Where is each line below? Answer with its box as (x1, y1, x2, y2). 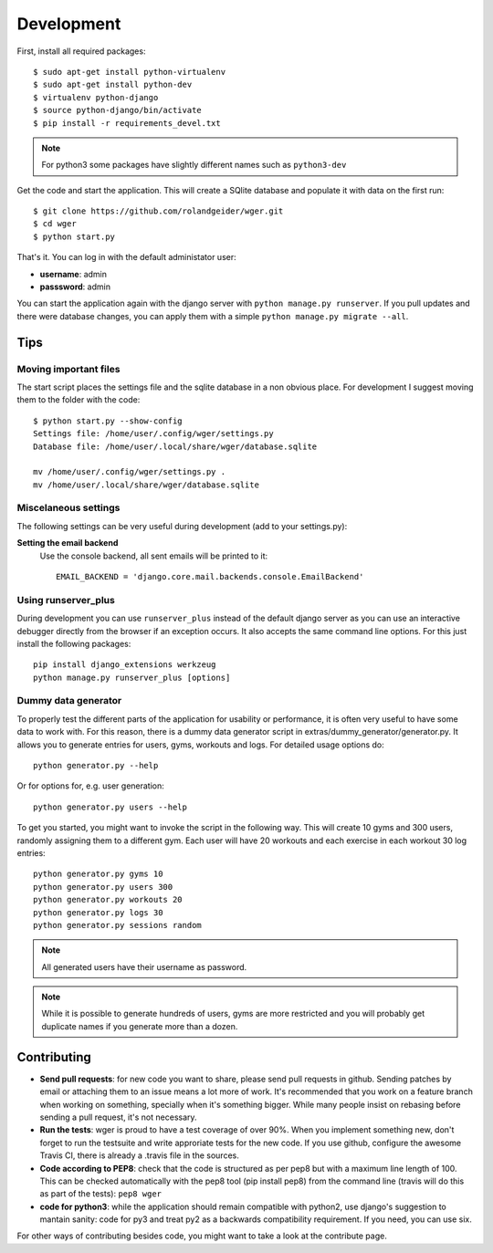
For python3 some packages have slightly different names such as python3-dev (41, 160, 347, 171)
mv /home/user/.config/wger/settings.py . (33, 466, 226, 477)
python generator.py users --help (33, 801, 187, 812)
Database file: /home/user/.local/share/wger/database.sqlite (33, 441, 318, 452)
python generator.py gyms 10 (33, 869, 163, 880)
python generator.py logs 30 (33, 907, 163, 917)
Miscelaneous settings (16, 502, 121, 515)
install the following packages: (16, 638, 131, 649)
